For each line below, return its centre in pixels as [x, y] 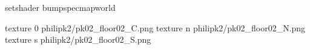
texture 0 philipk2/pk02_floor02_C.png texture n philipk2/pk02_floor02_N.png [155, 27]
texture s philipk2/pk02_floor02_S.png [78, 39]
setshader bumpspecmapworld [60, 7]
